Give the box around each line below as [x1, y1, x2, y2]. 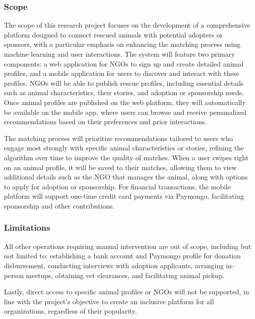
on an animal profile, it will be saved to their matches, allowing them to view [4, 162, 237, 172]
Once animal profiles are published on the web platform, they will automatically [4, 97, 246, 107]
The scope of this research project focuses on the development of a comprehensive [4, 20, 251, 30]
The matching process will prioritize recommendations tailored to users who [4, 133, 233, 143]
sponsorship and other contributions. [4, 200, 115, 211]
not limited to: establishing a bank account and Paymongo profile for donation [4, 250, 241, 261]
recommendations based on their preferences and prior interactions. [4, 116, 207, 127]
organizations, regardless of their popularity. [4, 306, 137, 316]
